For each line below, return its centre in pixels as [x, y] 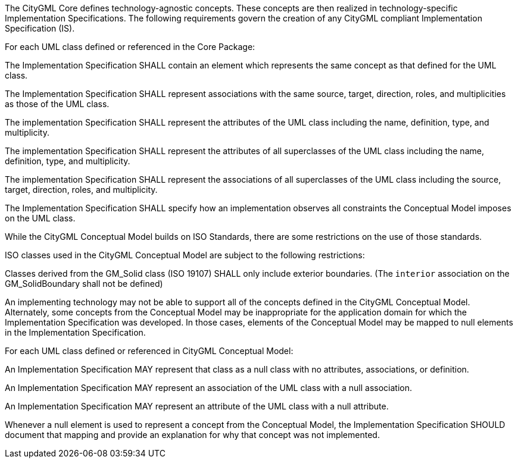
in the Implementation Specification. [75, 332]
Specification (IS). [40, 28]
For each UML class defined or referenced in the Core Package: [130, 47]
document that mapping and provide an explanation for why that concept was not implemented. [192, 435]
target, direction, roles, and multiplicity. [81, 190]
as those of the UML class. [57, 104]
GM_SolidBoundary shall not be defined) [84, 284]
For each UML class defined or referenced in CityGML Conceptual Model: [149, 351]
